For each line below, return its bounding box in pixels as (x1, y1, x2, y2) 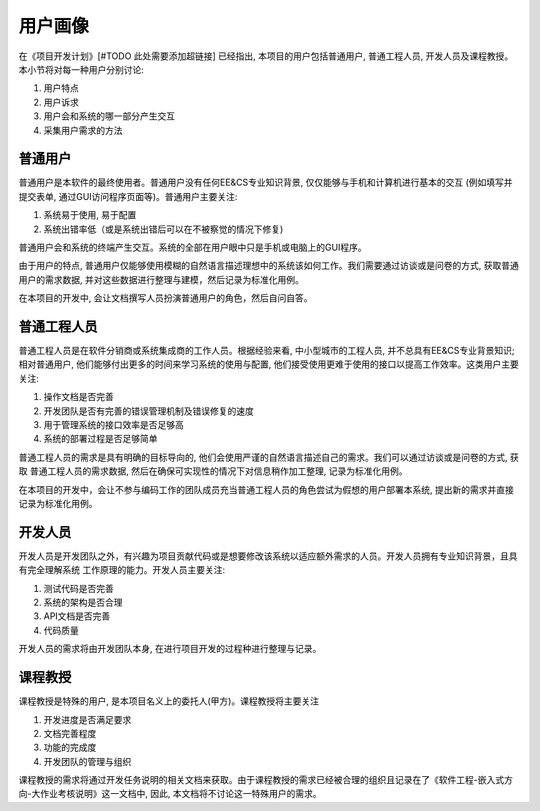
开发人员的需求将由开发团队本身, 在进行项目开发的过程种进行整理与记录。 (18, 643, 322, 655)
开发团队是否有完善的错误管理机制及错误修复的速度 (43, 405, 254, 417)
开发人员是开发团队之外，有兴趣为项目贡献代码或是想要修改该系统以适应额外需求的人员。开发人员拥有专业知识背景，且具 (18, 550, 518, 562)
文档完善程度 (43, 727, 97, 739)
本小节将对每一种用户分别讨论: (18, 63, 145, 75)
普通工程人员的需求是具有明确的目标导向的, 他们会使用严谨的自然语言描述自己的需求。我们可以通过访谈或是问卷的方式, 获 (18, 451, 519, 463)
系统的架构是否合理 (43, 596, 123, 609)
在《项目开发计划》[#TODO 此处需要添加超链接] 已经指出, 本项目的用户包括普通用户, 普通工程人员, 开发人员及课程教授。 (18, 50, 514, 62)
